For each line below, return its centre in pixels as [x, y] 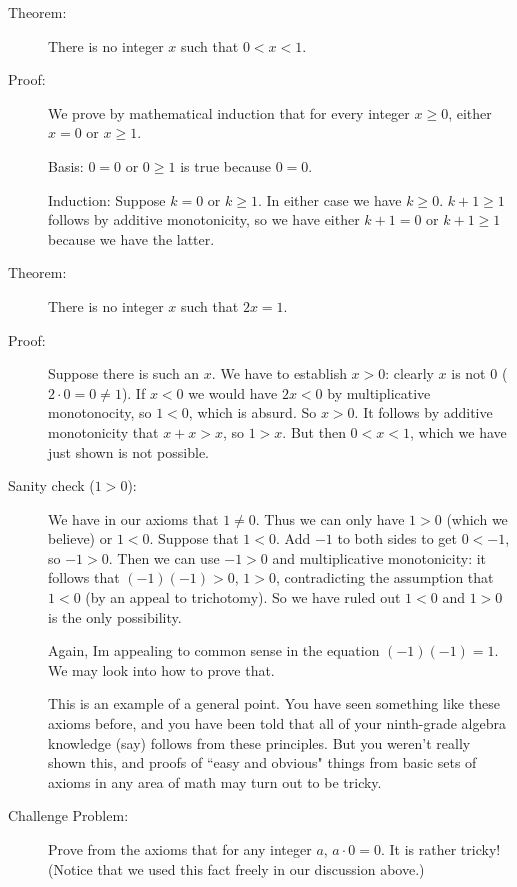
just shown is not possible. [128, 451]
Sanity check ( [51, 485]
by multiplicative [379, 392]
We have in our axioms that [133, 518]
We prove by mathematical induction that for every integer [229, 112]
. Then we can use [164, 557]
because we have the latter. [131, 238]
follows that [84, 577]
